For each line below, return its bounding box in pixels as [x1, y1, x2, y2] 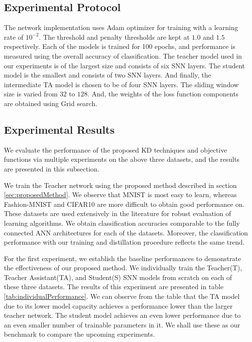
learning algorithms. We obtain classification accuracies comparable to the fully [4, 218, 240, 228]
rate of [4, 31, 24, 42]
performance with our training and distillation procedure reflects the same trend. [4, 237, 245, 247]
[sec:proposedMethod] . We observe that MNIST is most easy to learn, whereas [4, 189, 237, 200]
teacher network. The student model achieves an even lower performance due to [4, 310, 241, 320]
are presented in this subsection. [4, 163, 100, 173]
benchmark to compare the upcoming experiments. [4, 329, 155, 339]
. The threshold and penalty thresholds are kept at [39, 31, 190, 42]
